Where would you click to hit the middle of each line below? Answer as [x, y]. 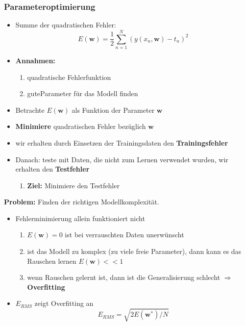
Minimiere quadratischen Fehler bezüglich [81, 126]
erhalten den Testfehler [52, 169]
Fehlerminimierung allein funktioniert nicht [80, 218]
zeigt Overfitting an [64, 303]
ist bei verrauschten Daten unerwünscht [124, 235]
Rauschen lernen [52, 261]
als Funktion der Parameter [113, 110]
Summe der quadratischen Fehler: [66, 25]
